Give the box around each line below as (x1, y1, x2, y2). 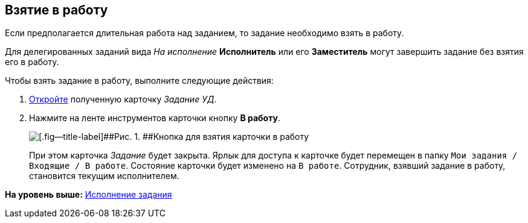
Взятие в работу (5, 2, 108, 17)
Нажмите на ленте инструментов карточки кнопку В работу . (29, 113, 280, 124)
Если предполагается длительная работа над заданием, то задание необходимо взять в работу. (5, 28, 404, 39)
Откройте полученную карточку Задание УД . (29, 94, 217, 105)
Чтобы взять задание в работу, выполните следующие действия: (5, 75, 274, 86)
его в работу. (5, 57, 59, 68)
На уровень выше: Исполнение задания (5, 189, 172, 200)
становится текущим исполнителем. (29, 171, 179, 181)
